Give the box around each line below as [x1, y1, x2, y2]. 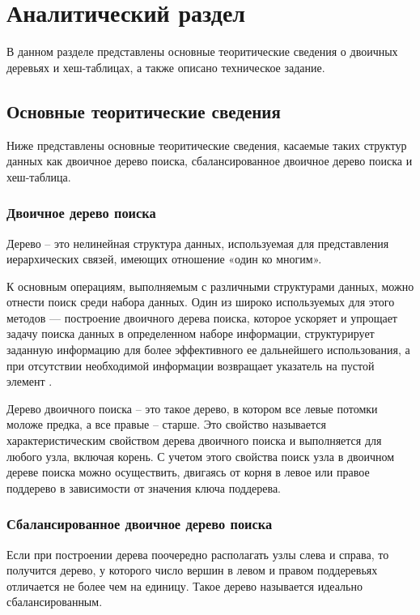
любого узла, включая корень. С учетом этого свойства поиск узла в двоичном [6, 447, 395, 464]
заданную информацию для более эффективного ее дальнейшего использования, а [6, 341, 410, 358]
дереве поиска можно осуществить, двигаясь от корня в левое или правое [6, 463, 370, 480]
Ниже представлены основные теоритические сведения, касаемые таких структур [6, 136, 407, 153]
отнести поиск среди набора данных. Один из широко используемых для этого [6, 293, 395, 310]
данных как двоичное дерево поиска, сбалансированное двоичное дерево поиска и [6, 152, 413, 169]
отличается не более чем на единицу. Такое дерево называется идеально [6, 577, 363, 594]
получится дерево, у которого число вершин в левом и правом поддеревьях [6, 562, 378, 579]
